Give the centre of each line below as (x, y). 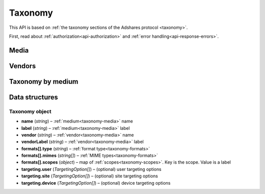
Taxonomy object (30, 111)
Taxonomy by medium (44, 82)
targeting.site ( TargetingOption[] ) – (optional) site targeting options (90, 176)
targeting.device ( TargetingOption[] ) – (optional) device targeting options (96, 183)
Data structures (34, 97)
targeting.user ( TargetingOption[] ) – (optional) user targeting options (91, 169)
